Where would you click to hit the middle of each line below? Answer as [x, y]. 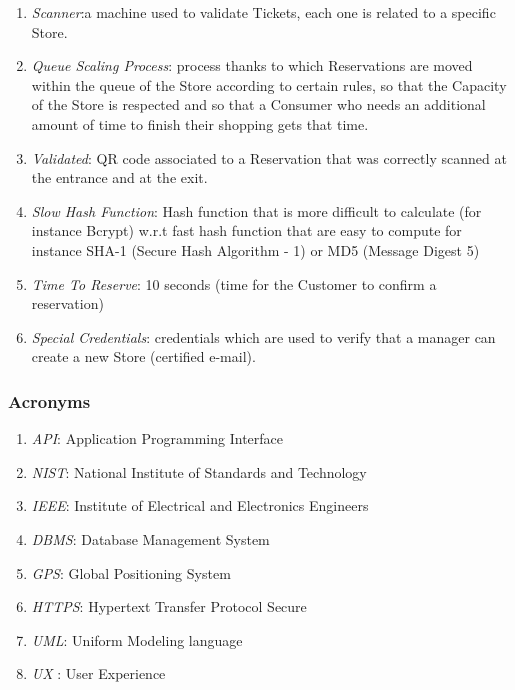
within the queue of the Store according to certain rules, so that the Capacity [269, 84]
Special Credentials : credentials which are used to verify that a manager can [263, 336]
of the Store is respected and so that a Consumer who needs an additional [258, 104]
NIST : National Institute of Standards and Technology [199, 471]
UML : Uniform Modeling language [137, 639]
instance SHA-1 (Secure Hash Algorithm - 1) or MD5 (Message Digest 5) [255, 249]
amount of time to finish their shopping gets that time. [200, 123]
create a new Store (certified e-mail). [143, 356]
